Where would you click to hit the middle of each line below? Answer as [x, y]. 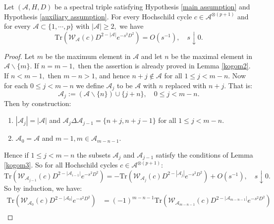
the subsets [94, 154]
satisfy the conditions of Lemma [204, 154]
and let [152, 56]
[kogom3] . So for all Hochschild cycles [61, 165]
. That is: [238, 85]
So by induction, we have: [43, 188]
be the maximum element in [88, 56]
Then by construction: [38, 103]
